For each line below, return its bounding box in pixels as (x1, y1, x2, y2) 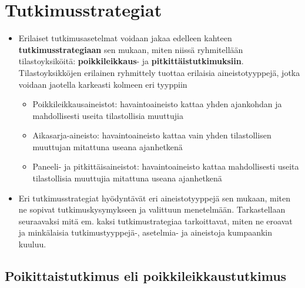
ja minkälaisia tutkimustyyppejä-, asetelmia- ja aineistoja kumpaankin (18, 226, 273, 239)
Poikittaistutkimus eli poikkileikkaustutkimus (5, 267, 287, 285)
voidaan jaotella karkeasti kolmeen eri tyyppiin (18, 78, 187, 90)
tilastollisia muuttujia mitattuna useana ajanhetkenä (32, 172, 222, 184)
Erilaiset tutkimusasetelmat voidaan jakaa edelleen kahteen (18, 32, 232, 44)
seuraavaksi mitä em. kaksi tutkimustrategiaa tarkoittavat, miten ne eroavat (18, 214, 293, 227)
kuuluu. (18, 238, 46, 250)
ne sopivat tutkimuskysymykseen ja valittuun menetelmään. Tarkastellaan (18, 203, 286, 216)
